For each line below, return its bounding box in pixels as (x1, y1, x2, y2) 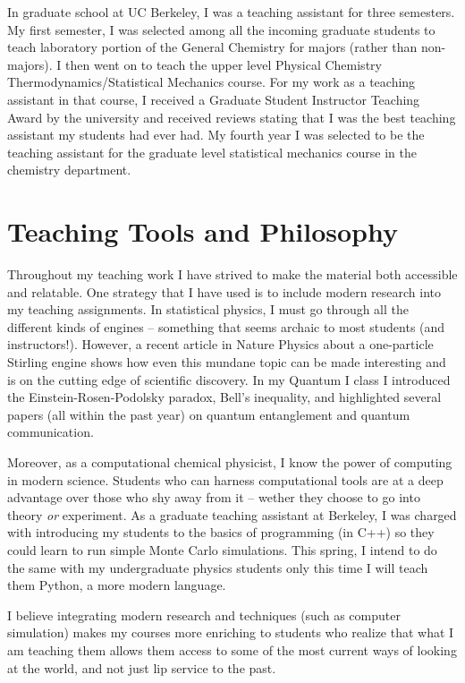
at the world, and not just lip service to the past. (7, 658, 276, 677)
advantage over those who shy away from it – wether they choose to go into (7, 488, 420, 507)
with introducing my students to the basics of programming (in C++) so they (7, 523, 435, 542)
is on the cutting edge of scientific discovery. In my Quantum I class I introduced (7, 370, 451, 388)
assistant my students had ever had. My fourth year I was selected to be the (7, 125, 425, 144)
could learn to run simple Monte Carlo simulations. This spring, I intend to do (7, 540, 437, 559)
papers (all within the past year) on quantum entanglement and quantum (7, 405, 410, 423)
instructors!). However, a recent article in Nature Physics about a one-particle (7, 335, 434, 354)
